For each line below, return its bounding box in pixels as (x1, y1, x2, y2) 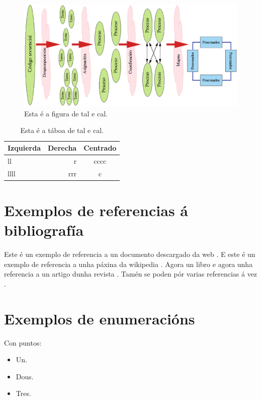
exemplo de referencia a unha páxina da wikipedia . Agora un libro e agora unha (4, 258, 253, 269)
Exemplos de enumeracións (4, 308, 195, 328)
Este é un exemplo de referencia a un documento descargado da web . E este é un (4, 249, 255, 259)
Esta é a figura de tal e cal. (24, 108, 108, 118)
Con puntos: (4, 337, 42, 348)
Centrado (83, 143, 117, 153)
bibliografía (4, 220, 84, 240)
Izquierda (8, 143, 41, 153)
